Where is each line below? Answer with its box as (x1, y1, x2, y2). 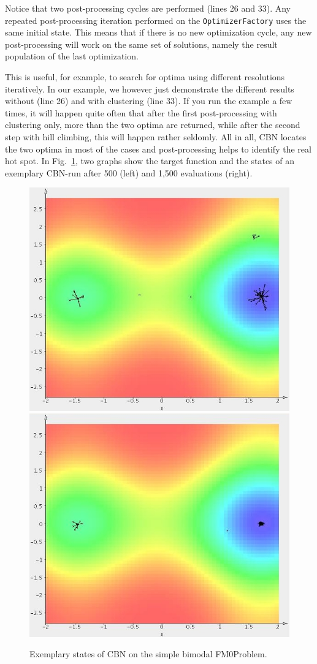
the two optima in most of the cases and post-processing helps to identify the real (5, 142, 311, 155)
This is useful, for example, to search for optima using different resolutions (5, 70, 285, 83)
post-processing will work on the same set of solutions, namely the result (5, 37, 278, 50)
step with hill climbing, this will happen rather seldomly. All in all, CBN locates (5, 130, 307, 143)
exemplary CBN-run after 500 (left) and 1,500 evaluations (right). (5, 166, 253, 179)
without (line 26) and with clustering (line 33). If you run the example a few (5, 94, 292, 107)
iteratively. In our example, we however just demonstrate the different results (5, 82, 294, 95)
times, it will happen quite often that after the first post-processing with (5, 106, 277, 119)
